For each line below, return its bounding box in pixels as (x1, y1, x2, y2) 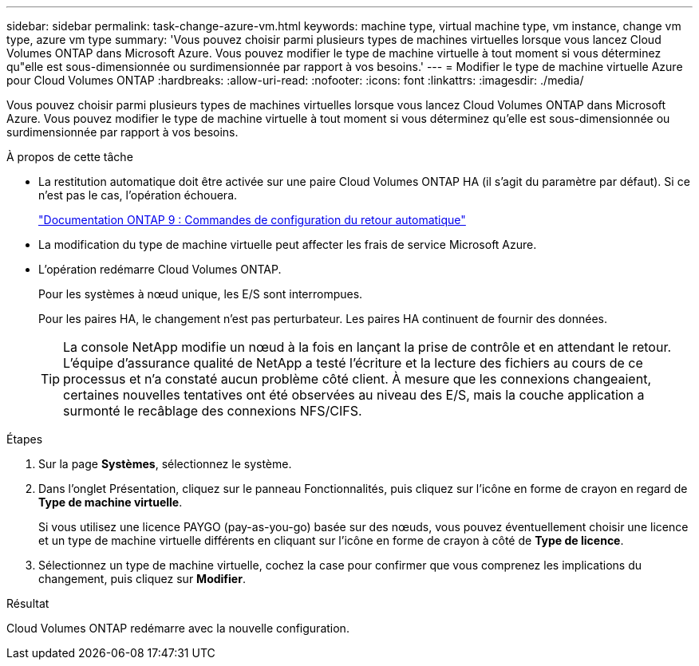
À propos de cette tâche (6, 150, 133, 164)
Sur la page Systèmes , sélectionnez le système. (38, 457, 292, 471)
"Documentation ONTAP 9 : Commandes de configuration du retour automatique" (38, 213, 466, 227)
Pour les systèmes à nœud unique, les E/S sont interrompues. (38, 287, 363, 301)
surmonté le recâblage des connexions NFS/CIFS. (63, 403, 362, 419)
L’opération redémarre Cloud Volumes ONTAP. (38, 262, 282, 276)
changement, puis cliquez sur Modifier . (38, 572, 246, 585)
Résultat (6, 597, 49, 610)
